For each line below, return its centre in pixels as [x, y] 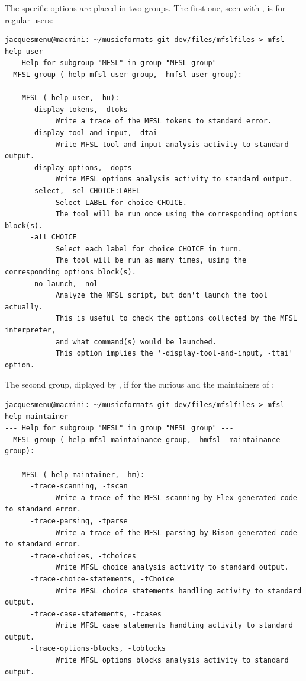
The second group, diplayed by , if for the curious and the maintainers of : [140, 384]
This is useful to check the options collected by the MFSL [176, 319]
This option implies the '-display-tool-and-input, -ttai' [174, 354]
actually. [24, 307]
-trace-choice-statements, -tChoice [102, 579]
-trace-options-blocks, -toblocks [98, 649]
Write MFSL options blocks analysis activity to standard [172, 661]
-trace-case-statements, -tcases [96, 614]
